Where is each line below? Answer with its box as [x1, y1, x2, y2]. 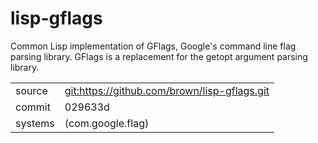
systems [15, 116, 55, 130]
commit [15, 100, 51, 114]
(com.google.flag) [64, 116, 150, 130]
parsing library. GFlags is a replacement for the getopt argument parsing [10, 50, 308, 62]
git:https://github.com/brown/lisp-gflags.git [64, 83, 270, 97]
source [15, 83, 48, 97]
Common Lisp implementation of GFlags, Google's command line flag [10, 40, 297, 52]
